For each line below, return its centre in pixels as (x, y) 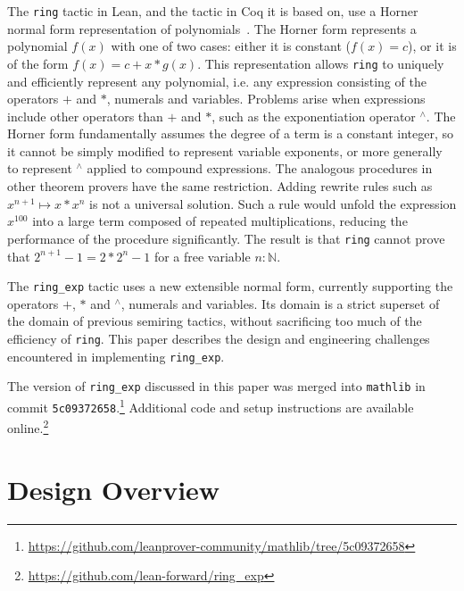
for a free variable (202, 256)
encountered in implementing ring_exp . (116, 356)
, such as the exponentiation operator (314, 116)
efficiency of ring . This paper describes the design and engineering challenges (219, 338)
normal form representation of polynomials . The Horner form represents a (212, 28)
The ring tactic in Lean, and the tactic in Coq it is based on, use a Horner (213, 11)
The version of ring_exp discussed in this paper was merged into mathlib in (216, 386)
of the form (38, 63)
